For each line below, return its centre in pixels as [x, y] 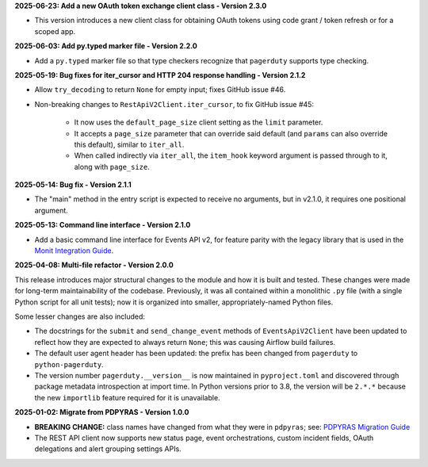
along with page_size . [112, 167]
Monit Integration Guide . [74, 251]
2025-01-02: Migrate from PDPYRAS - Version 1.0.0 [102, 412]
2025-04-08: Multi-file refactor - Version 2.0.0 [94, 265]
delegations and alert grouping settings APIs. [108, 449]
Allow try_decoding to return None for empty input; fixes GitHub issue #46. [160, 90]
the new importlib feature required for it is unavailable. [128, 397]
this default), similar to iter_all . [129, 144]
